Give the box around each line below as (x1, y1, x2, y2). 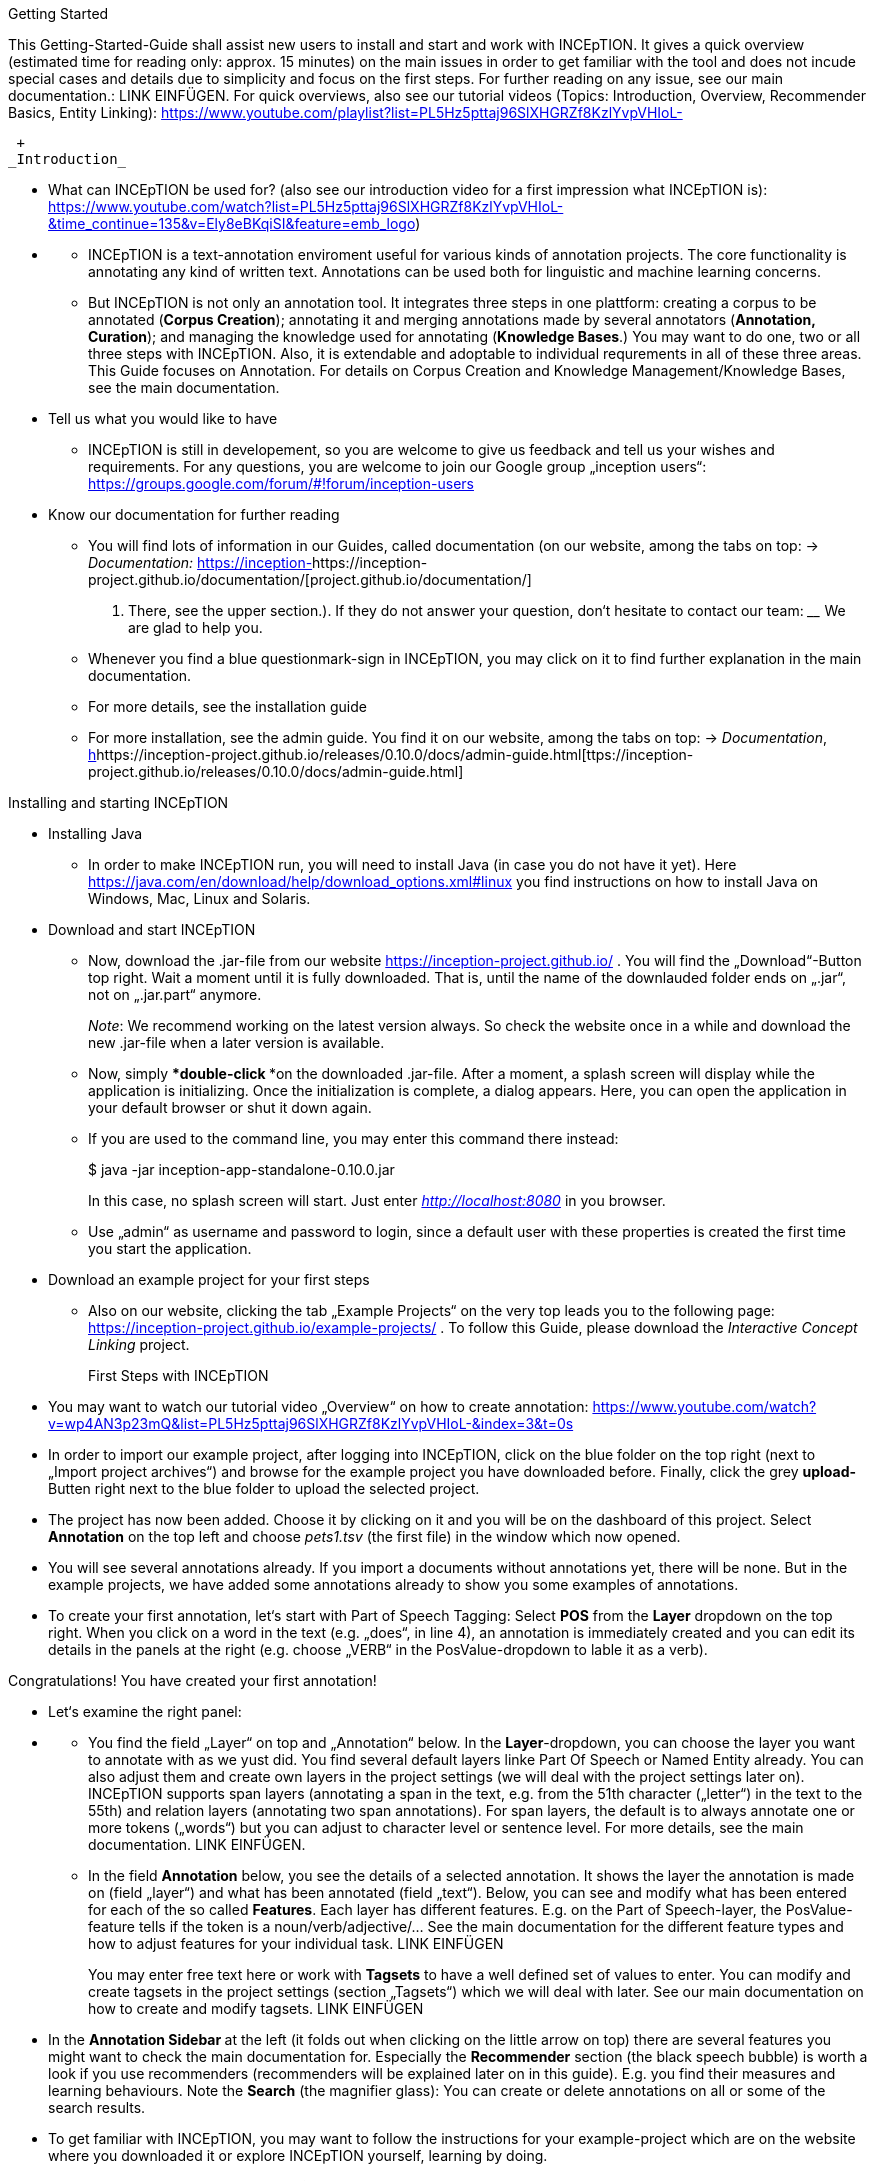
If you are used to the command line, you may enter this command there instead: (88, 1130, 619, 1147)
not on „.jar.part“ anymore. (88, 986, 262, 1003)
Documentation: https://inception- (88, 554, 313, 571)
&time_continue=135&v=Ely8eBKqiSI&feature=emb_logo (48, 215, 416, 232)
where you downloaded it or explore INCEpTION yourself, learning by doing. (48, 2147, 548, 2164)
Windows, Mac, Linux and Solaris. (88, 890, 311, 907)
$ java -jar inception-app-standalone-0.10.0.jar (88, 1161, 395, 1178)
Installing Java (48, 825, 143, 842)
